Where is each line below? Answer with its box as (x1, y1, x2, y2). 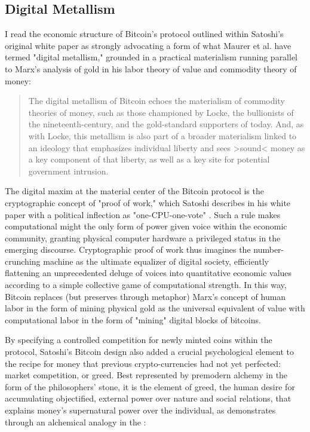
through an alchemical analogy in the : (5, 415, 146, 428)
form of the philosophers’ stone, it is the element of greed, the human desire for (5, 380, 295, 393)
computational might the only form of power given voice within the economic (5, 220, 287, 232)
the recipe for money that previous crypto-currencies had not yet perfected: (5, 357, 281, 369)
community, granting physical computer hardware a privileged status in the (5, 231, 281, 244)
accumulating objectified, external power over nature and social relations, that (5, 392, 291, 405)
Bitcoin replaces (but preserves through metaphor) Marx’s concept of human (5, 290, 286, 302)
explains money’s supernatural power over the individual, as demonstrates (5, 404, 276, 416)
